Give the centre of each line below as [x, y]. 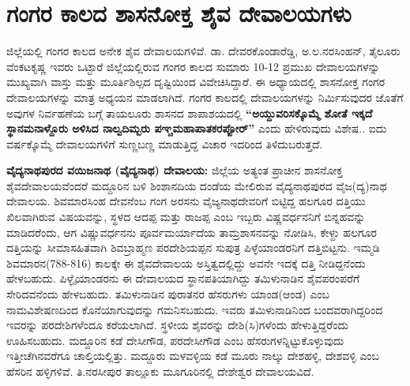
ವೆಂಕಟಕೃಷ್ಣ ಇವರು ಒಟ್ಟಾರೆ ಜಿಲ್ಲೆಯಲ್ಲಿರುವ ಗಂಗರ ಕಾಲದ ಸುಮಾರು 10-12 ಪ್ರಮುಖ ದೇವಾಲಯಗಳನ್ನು [193, 66]
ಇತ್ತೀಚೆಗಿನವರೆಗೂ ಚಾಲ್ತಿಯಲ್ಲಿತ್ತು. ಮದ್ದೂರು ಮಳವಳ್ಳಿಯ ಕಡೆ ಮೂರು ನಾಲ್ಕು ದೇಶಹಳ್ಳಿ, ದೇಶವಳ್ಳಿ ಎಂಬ [193, 356]
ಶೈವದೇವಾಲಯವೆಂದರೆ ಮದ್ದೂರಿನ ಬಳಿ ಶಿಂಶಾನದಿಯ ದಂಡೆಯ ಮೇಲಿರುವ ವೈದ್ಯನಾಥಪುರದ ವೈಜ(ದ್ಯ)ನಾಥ [197, 185]
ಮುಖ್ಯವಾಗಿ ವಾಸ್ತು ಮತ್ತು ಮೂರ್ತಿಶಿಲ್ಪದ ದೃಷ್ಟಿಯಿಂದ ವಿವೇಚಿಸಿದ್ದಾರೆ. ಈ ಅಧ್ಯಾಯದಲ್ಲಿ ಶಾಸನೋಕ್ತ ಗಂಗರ [196, 82]
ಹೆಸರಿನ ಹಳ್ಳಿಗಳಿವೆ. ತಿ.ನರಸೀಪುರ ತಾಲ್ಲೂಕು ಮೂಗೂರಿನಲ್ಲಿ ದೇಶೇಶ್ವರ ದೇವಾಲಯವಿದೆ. [160, 371]
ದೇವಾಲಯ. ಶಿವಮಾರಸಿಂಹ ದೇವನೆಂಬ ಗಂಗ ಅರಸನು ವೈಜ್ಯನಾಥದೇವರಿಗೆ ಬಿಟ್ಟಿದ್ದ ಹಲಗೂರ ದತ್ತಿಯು [186, 201]
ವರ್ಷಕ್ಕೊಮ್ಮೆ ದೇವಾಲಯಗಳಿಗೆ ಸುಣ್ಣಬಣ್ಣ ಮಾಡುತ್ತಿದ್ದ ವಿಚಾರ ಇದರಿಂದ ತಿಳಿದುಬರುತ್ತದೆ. [165, 143]
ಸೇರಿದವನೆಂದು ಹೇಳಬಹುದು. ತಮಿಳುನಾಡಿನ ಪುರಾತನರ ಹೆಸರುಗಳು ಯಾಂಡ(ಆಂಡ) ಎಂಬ [168, 294]
